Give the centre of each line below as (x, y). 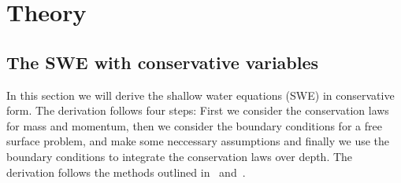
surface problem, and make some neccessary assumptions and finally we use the (198, 141)
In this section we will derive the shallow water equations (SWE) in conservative (200, 95)
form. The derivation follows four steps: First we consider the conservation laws (198, 110)
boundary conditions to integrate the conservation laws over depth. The (180, 156)
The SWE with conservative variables (163, 62)
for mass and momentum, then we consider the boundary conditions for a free (194, 125)
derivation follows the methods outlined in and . (126, 172)
